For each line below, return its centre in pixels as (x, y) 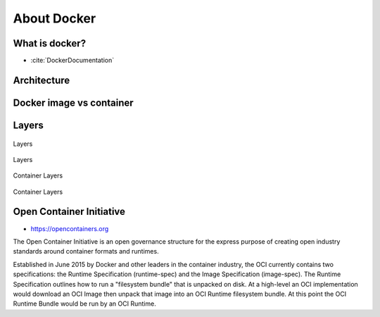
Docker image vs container (73, 102)
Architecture (42, 80)
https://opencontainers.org (70, 228)
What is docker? (50, 43)
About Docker (55, 18)
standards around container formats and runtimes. (86, 251)
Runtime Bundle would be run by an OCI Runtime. (84, 304)
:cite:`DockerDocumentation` (72, 61)
